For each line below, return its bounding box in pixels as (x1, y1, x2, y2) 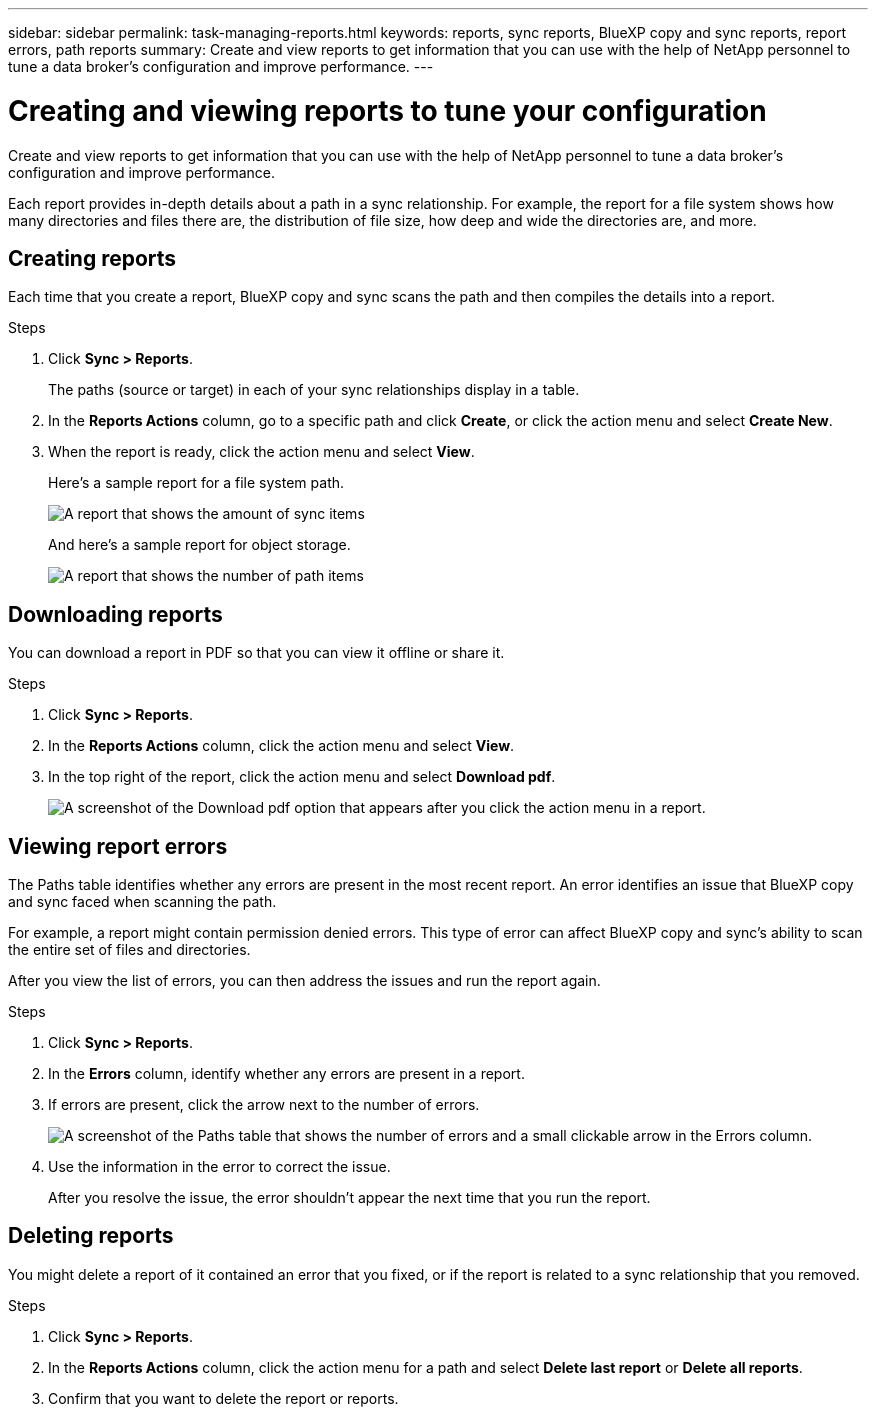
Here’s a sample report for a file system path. (48, 474, 345, 492)
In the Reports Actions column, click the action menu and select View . (48, 737, 515, 755)
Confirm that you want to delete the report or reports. (48, 1389, 399, 1407)
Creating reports (8, 245, 177, 271)
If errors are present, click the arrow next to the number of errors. (48, 1096, 480, 1114)
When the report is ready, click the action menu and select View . (48, 443, 475, 461)
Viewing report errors (8, 833, 228, 859)
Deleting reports (8, 1223, 174, 1249)
